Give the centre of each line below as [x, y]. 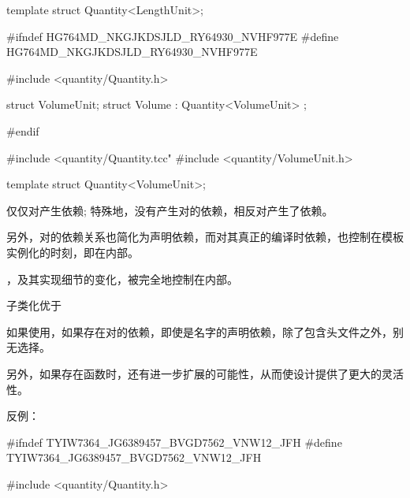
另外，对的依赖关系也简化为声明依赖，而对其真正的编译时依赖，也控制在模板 [205, 237]
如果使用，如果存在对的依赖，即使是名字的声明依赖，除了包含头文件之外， [199, 331]
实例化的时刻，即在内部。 [73, 252]
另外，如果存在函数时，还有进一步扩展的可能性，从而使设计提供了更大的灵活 [205, 373]
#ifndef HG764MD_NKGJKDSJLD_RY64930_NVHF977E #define [173, 36]
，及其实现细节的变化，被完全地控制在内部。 [122, 279]
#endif [23, 130]
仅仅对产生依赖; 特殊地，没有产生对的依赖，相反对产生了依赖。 [170, 210]
